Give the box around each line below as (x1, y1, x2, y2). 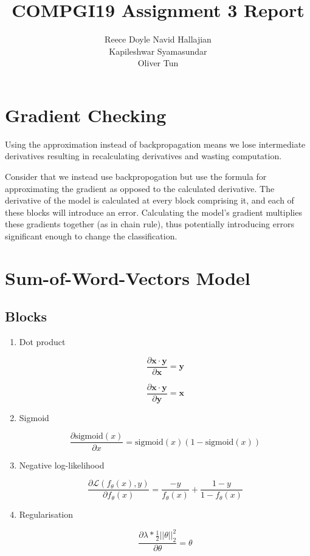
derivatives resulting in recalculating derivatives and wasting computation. (5, 149, 282, 162)
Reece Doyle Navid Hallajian (105, 33, 212, 46)
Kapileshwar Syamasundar (109, 44, 207, 57)
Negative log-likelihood (19, 458, 105, 471)
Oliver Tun (137, 57, 179, 69)
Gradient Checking (5, 102, 167, 127)
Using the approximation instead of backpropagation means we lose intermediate (5, 137, 306, 150)
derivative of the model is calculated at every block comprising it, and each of (5, 194, 294, 207)
